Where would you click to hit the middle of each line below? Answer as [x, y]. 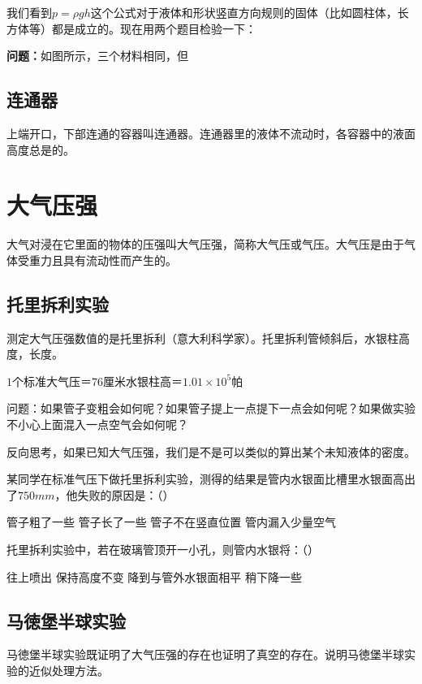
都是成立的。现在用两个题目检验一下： [154, 28]
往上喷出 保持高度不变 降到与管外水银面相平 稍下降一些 [154, 576]
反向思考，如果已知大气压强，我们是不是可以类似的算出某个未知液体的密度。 [211, 451]
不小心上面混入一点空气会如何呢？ [97, 424]
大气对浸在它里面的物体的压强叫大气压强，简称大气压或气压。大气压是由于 [205, 244]
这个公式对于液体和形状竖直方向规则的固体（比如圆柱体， [244, 12]
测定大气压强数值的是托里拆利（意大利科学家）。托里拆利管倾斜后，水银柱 [202, 338]
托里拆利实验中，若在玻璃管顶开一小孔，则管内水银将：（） [163, 550]
